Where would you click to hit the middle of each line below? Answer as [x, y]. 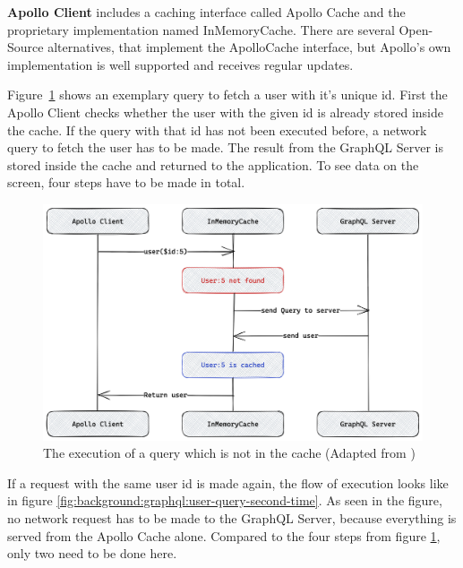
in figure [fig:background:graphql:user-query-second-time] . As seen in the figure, [225, 500]
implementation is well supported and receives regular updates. [180, 64]
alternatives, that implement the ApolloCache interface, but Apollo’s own [249, 47]
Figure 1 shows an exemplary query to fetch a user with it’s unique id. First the [227, 95]
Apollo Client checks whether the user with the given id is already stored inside [226, 112]
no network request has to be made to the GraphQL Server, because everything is [232, 518]
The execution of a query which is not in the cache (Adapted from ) [229, 453]
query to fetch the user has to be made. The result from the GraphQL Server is [225, 147]
